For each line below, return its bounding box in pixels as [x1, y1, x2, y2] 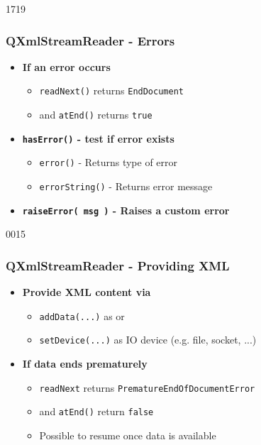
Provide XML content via [22, 285, 151, 300]
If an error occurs [22, 59, 111, 74]
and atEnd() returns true [39, 107, 152, 122]
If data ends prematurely [22, 356, 148, 371]
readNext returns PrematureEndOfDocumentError [39, 380, 255, 395]
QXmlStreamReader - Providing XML [6, 256, 230, 274]
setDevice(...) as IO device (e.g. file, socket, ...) [39, 332, 257, 347]
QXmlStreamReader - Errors [6, 31, 175, 49]
